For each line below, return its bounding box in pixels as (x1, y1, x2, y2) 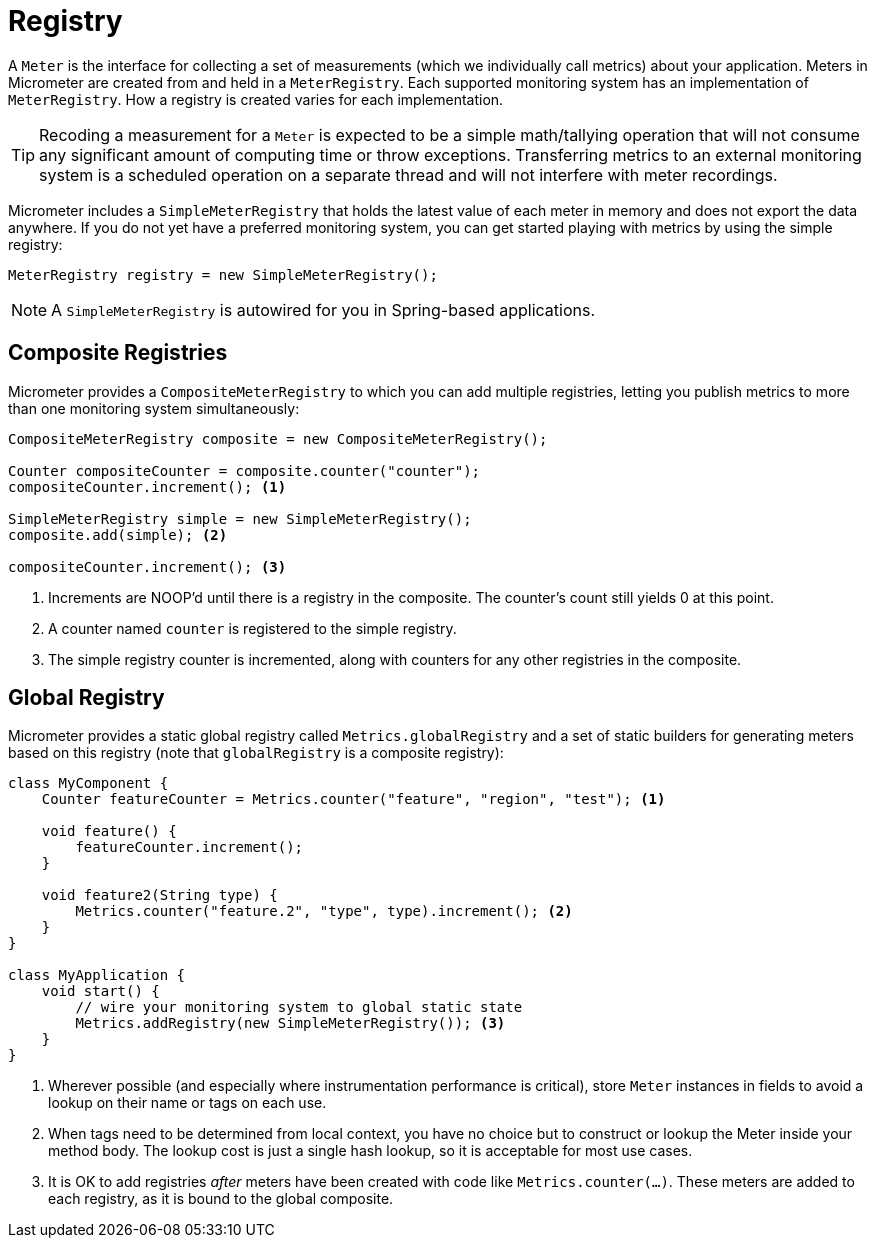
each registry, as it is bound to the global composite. (48, 1190, 394, 1208)
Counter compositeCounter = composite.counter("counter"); (8, 462, 481, 479)
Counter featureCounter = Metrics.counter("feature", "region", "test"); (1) (41, 791, 666, 808)
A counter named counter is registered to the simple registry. (48, 619, 457, 637)
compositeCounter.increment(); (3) (8, 558, 287, 575)
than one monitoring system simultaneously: (8, 399, 300, 417)
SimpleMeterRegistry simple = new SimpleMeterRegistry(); (8, 510, 472, 527)
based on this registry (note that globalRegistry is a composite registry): (8, 744, 504, 762)
